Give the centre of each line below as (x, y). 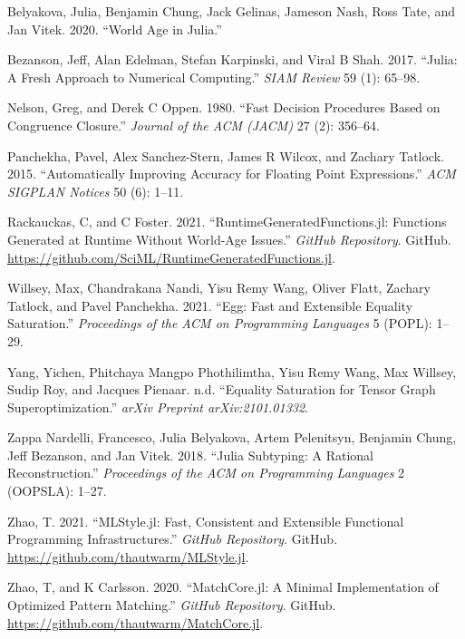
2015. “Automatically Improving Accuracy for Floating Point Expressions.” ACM (232, 174)
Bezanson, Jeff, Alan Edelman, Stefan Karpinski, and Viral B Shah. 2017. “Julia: (232, 59)
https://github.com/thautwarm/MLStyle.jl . (128, 556)
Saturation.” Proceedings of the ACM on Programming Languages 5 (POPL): (220, 323)
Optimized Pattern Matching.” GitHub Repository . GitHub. (172, 605)
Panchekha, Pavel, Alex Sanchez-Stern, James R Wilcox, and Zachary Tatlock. (226, 155)
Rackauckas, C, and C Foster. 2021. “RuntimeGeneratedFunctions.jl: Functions (227, 222)
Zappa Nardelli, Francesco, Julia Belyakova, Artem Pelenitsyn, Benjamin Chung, (232, 437)
